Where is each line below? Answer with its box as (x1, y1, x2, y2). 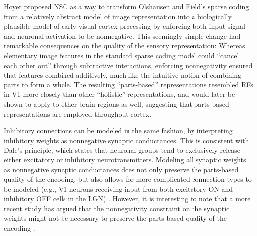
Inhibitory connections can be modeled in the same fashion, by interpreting (4, 125, 233, 136)
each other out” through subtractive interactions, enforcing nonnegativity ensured (4, 60, 253, 70)
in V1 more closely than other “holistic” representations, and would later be (4, 89, 235, 99)
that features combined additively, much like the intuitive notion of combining (4, 70, 242, 80)
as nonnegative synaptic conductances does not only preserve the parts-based (4, 164, 239, 174)
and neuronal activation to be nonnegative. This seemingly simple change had (4, 30, 241, 41)
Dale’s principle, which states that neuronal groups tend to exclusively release (4, 145, 241, 155)
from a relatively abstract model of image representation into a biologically (4, 11, 232, 21)
